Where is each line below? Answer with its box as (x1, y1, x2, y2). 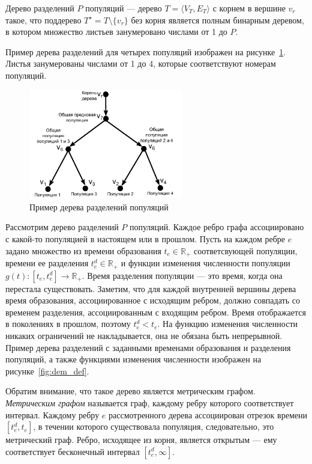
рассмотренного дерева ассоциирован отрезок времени (109, 408, 307, 421)
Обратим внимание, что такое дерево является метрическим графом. (5, 385, 256, 397)
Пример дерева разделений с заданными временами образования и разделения (5, 341, 291, 353)
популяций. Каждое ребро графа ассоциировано (129, 221, 304, 233)
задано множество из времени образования (5, 244, 161, 257)
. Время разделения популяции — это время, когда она (82, 269, 283, 281)
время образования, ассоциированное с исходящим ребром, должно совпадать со (5, 294, 300, 307)
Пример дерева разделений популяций (29, 200, 169, 213)
